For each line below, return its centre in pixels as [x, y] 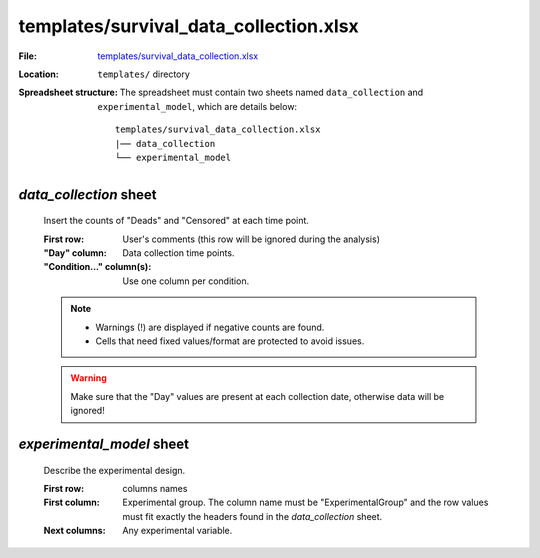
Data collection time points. [178, 253]
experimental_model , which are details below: [197, 106]
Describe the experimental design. [114, 470]
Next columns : [74, 531]
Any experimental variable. [177, 531]
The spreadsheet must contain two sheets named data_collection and [271, 92]
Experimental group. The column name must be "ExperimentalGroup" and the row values [305, 502]
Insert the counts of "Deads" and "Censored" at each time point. [176, 221]
